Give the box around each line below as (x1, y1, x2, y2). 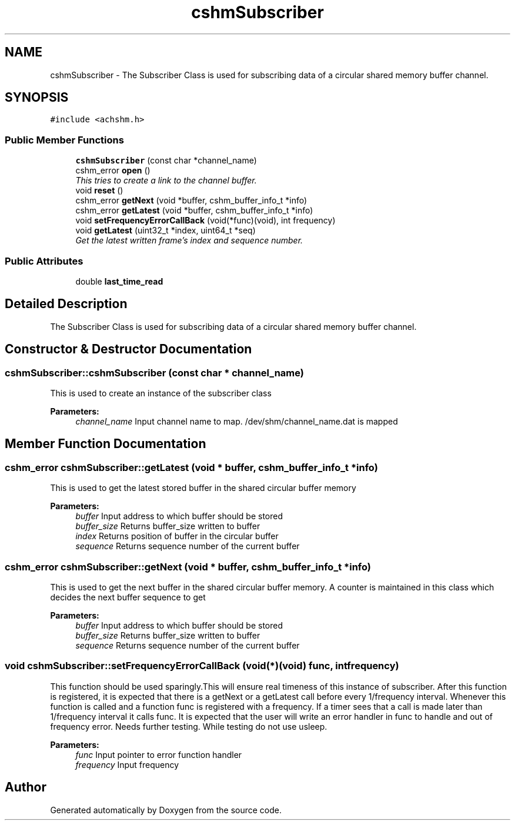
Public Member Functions (5, 133, 124, 146)
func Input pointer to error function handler (75, 749, 242, 760)
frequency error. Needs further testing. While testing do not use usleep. (50, 721, 327, 732)
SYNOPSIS (5, 90, 69, 105)
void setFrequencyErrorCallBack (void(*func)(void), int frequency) (75, 215, 336, 226)
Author (5, 780, 46, 795)
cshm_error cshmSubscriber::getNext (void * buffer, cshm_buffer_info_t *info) (5, 560, 371, 573)
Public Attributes (5, 255, 83, 267)
